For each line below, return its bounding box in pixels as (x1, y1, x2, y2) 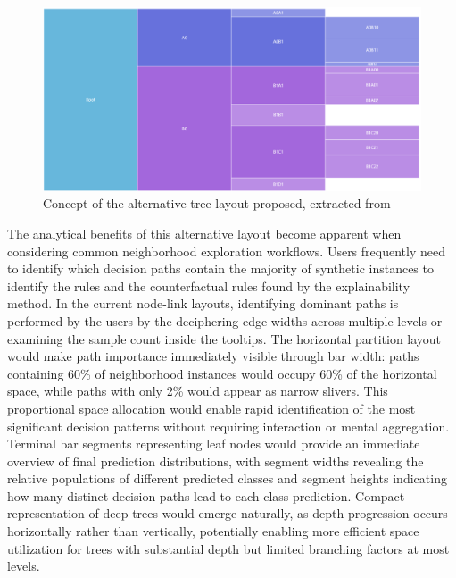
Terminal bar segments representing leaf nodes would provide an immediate (7, 434, 420, 453)
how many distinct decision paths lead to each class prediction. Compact (7, 486, 405, 505)
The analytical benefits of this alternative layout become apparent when (7, 223, 402, 242)
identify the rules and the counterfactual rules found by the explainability (7, 276, 410, 295)
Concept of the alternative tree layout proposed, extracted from (43, 194, 391, 213)
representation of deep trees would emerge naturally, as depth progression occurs (7, 504, 448, 523)
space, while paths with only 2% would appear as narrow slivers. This (7, 381, 388, 400)
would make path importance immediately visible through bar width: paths (7, 347, 419, 365)
